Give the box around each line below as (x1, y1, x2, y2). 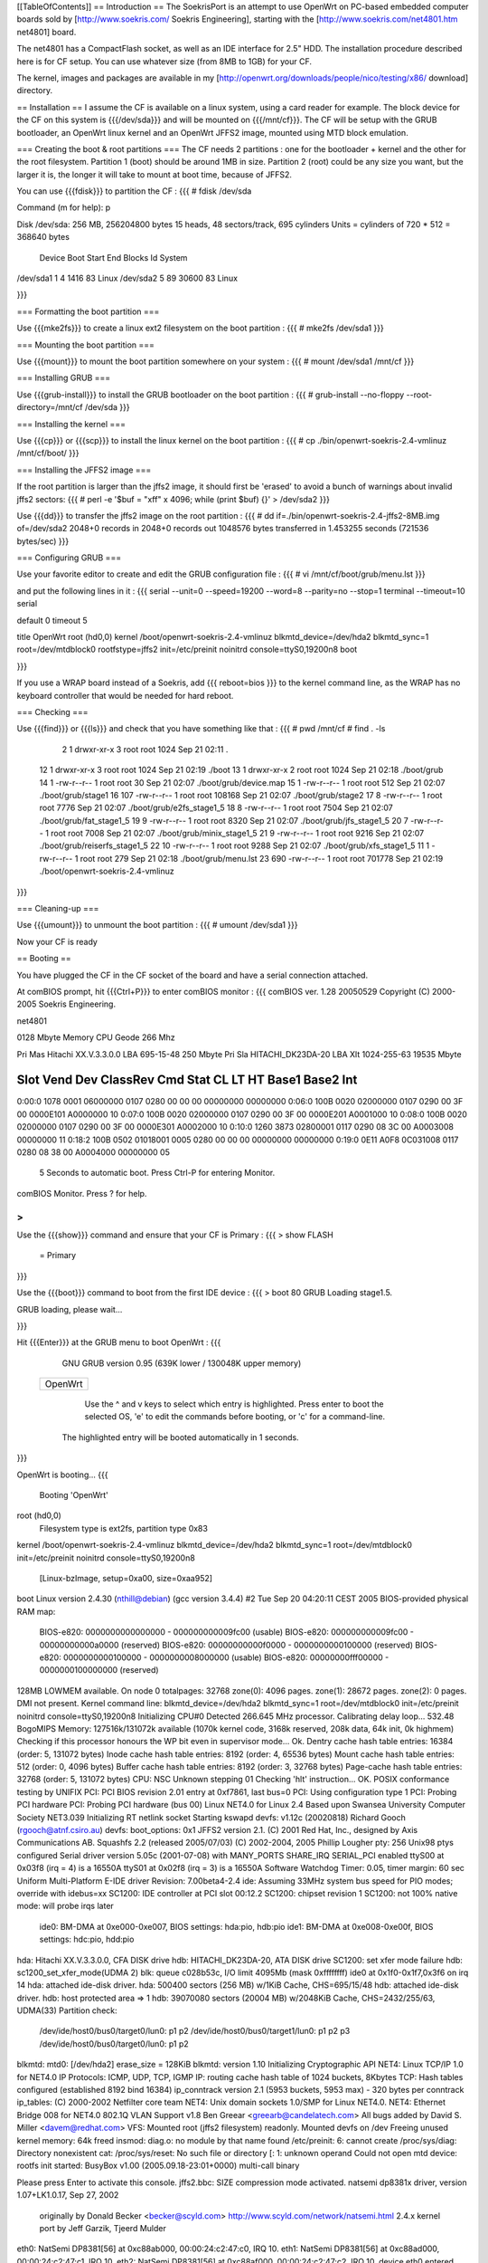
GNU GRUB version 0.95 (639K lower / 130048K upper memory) (61, 1358, 302, 1369)
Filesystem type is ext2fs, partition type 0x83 (39, 1523, 208, 1533)
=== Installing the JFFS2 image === (16, 464, 152, 475)
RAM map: (16, 1606, 56, 1617)
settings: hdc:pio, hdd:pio (39, 1934, 135, 1945)
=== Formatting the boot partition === (16, 306, 160, 317)
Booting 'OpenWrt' (39, 1490, 108, 1501)
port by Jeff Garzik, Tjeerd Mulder (39, 2222, 166, 2233)
